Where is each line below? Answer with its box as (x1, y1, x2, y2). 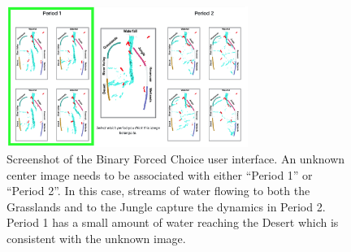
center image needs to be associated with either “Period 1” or (6, 166, 313, 183)
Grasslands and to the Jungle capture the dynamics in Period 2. (6, 198, 326, 215)
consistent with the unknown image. (6, 230, 186, 247)
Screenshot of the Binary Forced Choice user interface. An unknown (6, 150, 345, 167)
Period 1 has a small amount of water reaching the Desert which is (6, 214, 339, 231)
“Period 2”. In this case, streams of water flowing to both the (6, 182, 310, 199)
